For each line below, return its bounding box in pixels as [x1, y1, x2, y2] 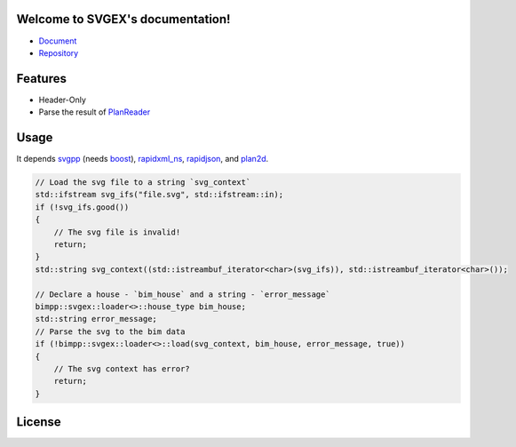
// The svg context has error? [53, 363, 190, 373]
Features [16, 71, 67, 86]
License [16, 414, 61, 430]
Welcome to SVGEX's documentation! [16, 12, 231, 27]
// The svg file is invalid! [53, 227, 181, 237]
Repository [38, 47, 79, 58]
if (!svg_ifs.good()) [35, 202, 130, 212]
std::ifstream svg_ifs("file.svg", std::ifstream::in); [35, 189, 284, 200]
